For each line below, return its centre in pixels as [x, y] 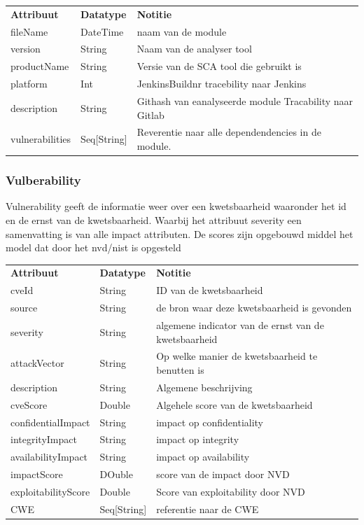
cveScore [29, 404]
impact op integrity [198, 439]
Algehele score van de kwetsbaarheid [234, 404]
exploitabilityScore [50, 491]
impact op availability [203, 457]
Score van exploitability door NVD [231, 491]
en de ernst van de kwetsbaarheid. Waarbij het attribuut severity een [154, 219]
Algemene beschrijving [204, 387]
